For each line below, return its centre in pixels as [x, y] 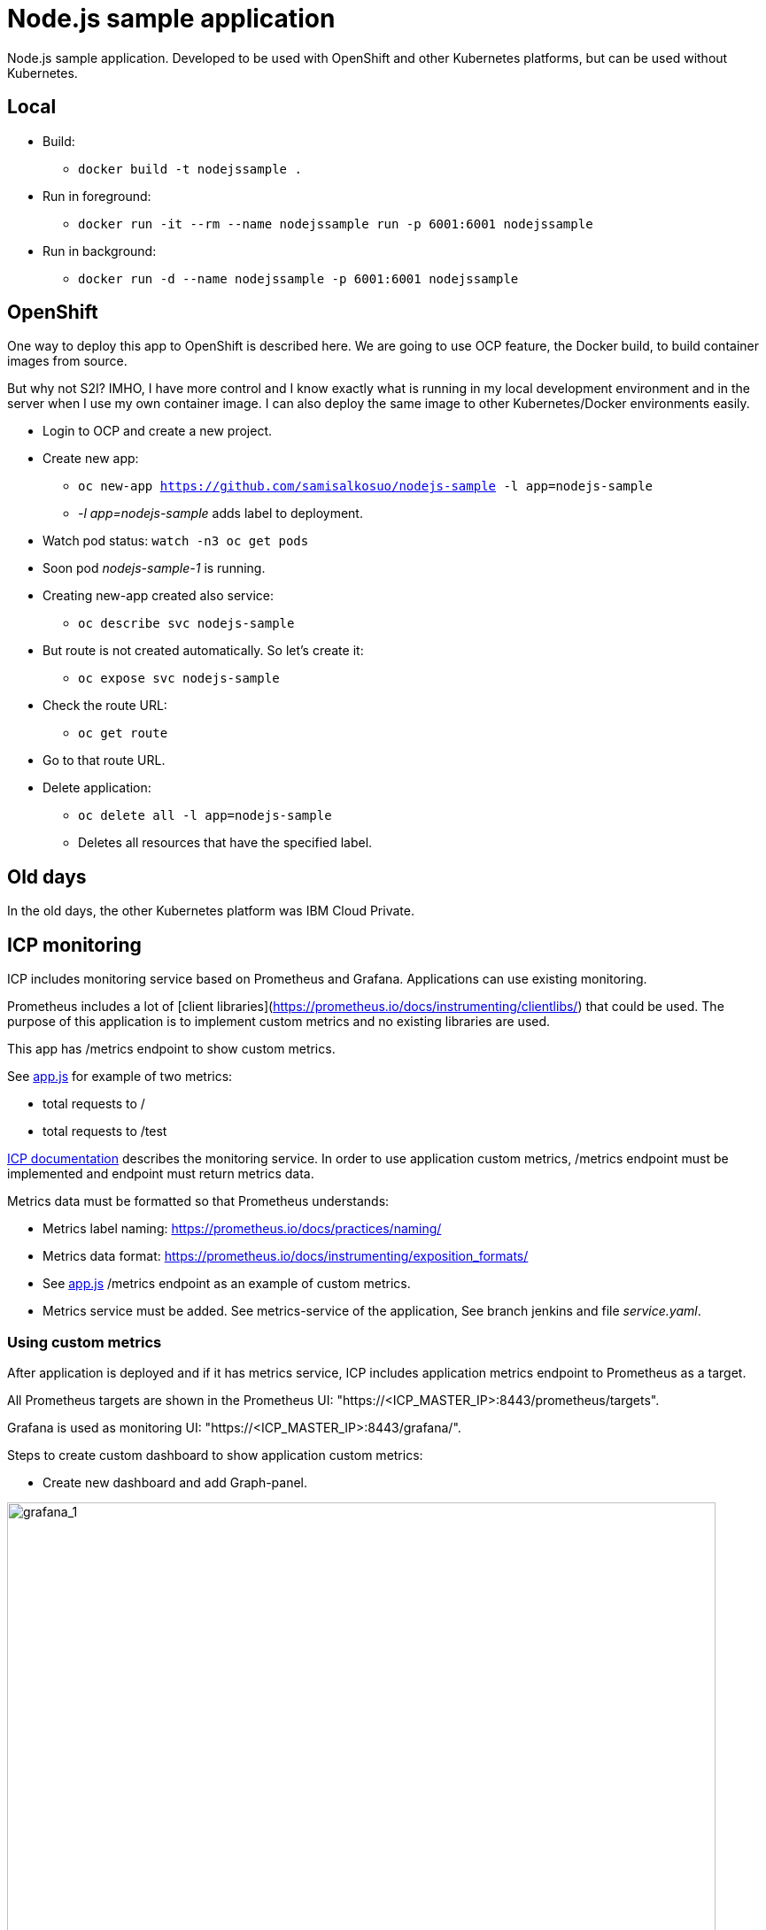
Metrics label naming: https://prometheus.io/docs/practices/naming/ [242, 1229]
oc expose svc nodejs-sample [179, 679]
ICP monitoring [74, 945]
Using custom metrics [85, 1342]
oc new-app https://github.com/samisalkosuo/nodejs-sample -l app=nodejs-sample [366, 486]
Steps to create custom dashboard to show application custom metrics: [215, 1455]
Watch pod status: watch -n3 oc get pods [176, 541]
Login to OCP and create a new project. [158, 431]
